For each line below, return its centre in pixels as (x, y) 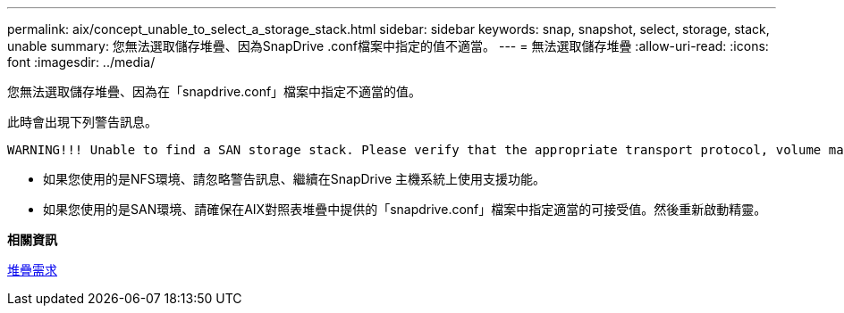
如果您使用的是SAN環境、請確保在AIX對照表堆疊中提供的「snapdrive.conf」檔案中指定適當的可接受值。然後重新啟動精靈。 (405, 209)
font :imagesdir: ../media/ (81, 62)
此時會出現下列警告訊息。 (82, 122)
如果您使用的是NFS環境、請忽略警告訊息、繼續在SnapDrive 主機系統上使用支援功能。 (295, 179)
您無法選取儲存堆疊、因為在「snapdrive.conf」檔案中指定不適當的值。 (215, 91)
